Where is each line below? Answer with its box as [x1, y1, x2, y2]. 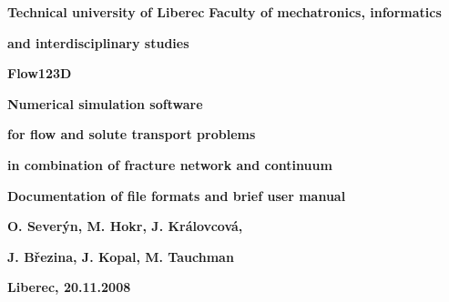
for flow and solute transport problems [7, 125, 256, 144]
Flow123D [7, 64, 72, 83]
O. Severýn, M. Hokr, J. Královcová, [7, 216, 243, 236]
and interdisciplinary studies [7, 33, 189, 52]
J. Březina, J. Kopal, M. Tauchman [7, 247, 234, 266]
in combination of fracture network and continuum [7, 155, 332, 174]
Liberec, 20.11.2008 [7, 277, 131, 297]
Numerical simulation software [7, 94, 203, 113]
